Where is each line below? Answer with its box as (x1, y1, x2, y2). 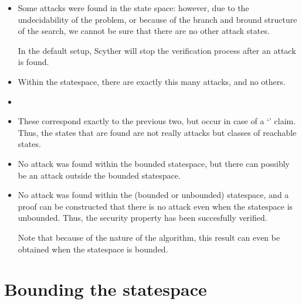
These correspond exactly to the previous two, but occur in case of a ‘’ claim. (18, 115, 296, 127)
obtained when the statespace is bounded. (18, 242, 168, 255)
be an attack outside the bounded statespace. (18, 169, 181, 181)
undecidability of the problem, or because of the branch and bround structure (18, 13, 297, 25)
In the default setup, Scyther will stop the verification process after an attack (18, 44, 296, 56)
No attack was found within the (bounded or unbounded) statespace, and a (18, 189, 289, 201)
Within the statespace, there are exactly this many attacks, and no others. (18, 75, 286, 87)
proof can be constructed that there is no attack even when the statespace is (18, 200, 293, 212)
